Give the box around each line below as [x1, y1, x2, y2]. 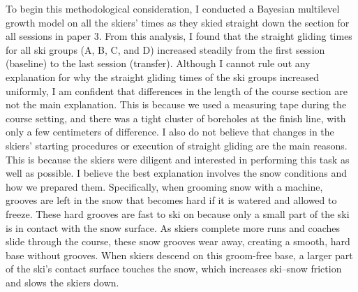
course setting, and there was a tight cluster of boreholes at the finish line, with [6, 110, 346, 125]
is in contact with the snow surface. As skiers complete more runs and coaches [6, 220, 341, 235]
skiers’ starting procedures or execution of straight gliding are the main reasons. [6, 138, 348, 152]
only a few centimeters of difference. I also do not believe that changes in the [6, 124, 334, 139]
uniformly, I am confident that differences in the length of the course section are [6, 83, 348, 98]
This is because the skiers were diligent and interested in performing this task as [6, 152, 350, 166]
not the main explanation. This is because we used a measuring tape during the [6, 97, 347, 112]
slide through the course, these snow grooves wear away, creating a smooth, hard [6, 234, 350, 249]
